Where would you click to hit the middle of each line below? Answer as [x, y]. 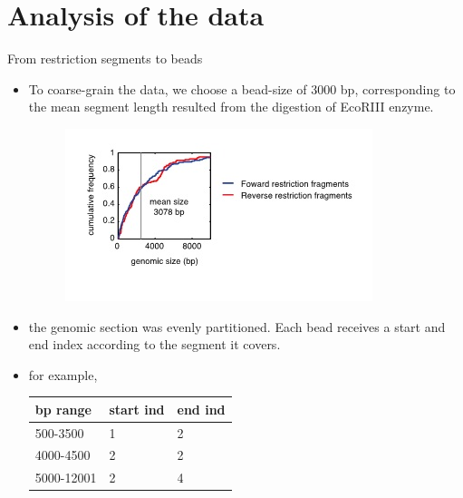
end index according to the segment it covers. [154, 344]
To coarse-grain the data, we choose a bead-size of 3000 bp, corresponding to [242, 88]
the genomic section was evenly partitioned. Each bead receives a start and [237, 326]
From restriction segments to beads [105, 59]
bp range [63, 409]
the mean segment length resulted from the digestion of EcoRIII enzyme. [231, 107]
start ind [137, 409]
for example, [63, 374]
